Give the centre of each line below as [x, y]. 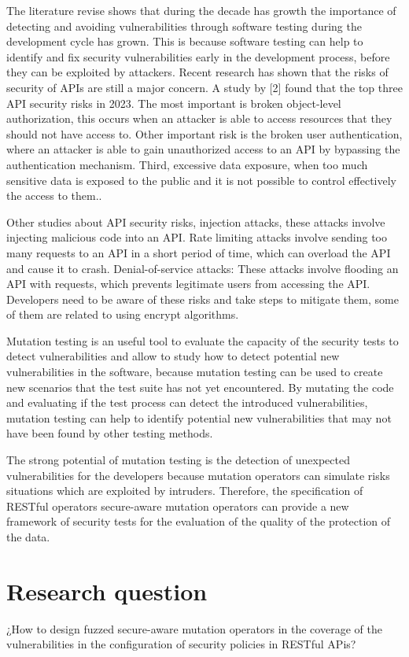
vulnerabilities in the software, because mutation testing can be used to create [195, 372]
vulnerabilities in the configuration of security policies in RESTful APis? [181, 644]
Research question [107, 591]
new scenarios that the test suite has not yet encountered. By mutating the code [200, 387]
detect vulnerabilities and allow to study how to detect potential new [173, 356]
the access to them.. [54, 196]
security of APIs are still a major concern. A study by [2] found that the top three [204, 87]
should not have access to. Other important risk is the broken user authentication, [204, 133]
